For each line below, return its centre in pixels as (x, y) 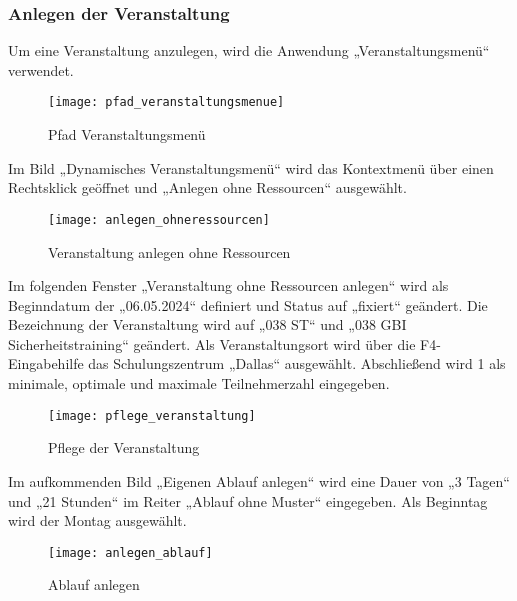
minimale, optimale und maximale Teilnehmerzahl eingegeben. (199, 383)
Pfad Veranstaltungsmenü (127, 134)
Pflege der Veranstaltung (124, 447)
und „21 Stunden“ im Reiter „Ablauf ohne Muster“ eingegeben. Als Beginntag (248, 500)
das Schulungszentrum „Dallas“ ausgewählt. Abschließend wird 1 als (297, 363)
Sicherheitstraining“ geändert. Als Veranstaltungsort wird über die (212, 343)
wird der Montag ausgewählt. (97, 520)
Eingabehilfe (46, 363)
